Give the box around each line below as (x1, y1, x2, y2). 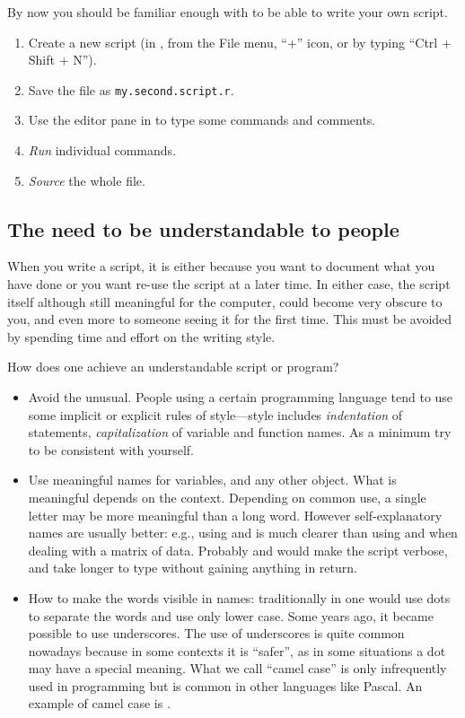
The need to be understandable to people (7, 215, 399, 242)
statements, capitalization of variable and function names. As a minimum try (28, 423, 452, 442)
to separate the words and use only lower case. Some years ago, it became (28, 606, 434, 625)
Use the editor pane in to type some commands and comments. (28, 110, 376, 129)
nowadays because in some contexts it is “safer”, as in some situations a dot (28, 641, 446, 660)
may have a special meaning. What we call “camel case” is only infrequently (28, 659, 447, 678)
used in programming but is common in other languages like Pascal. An (28, 676, 423, 695)
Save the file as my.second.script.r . (28, 80, 234, 99)
